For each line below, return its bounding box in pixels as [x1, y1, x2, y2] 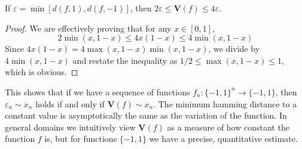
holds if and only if [35, 97, 105, 110]
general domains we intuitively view [5, 120, 136, 133]
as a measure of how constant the [167, 120, 289, 133]
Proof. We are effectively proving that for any [5, 21, 172, 34]
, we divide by [208, 42, 260, 55]
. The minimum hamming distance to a [153, 97, 297, 110]
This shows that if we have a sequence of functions [5, 85, 190, 98]
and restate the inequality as [72, 54, 178, 66]
